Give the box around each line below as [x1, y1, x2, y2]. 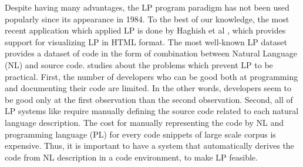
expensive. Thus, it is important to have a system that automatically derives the [5, 139, 294, 152]
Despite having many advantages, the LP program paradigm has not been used [5, 1, 289, 13]
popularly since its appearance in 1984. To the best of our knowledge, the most [5, 12, 289, 25]
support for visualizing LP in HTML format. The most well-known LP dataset [5, 35, 287, 48]
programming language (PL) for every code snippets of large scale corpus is [5, 128, 276, 140]
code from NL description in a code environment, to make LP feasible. [5, 151, 258, 163]
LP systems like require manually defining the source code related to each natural [5, 105, 299, 117]
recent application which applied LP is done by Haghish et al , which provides [5, 24, 286, 36]
